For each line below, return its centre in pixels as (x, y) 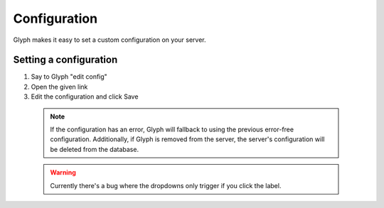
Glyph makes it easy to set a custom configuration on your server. (110, 40)
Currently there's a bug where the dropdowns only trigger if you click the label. (166, 185)
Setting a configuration (65, 60)
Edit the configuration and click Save (85, 97)
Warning (63, 173)
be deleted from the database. (94, 149)
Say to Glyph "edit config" (69, 77)
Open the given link (59, 87)
